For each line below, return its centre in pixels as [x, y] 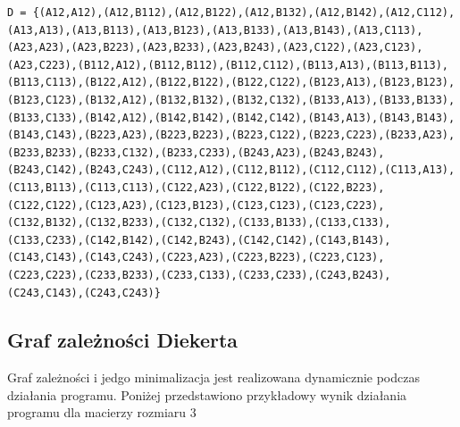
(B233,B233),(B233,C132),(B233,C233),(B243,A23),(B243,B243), [196, 152]
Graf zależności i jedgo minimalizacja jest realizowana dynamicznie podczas [213, 377]
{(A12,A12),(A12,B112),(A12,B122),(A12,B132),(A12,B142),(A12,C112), [244, 13]
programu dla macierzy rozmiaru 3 [102, 412]
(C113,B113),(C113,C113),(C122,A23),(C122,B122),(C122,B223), [196, 187]
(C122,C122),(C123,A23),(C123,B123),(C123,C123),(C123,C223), [196, 205]
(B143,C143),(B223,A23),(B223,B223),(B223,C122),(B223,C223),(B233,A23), [231, 135]
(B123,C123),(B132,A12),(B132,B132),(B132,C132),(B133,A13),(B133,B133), [231, 100]
